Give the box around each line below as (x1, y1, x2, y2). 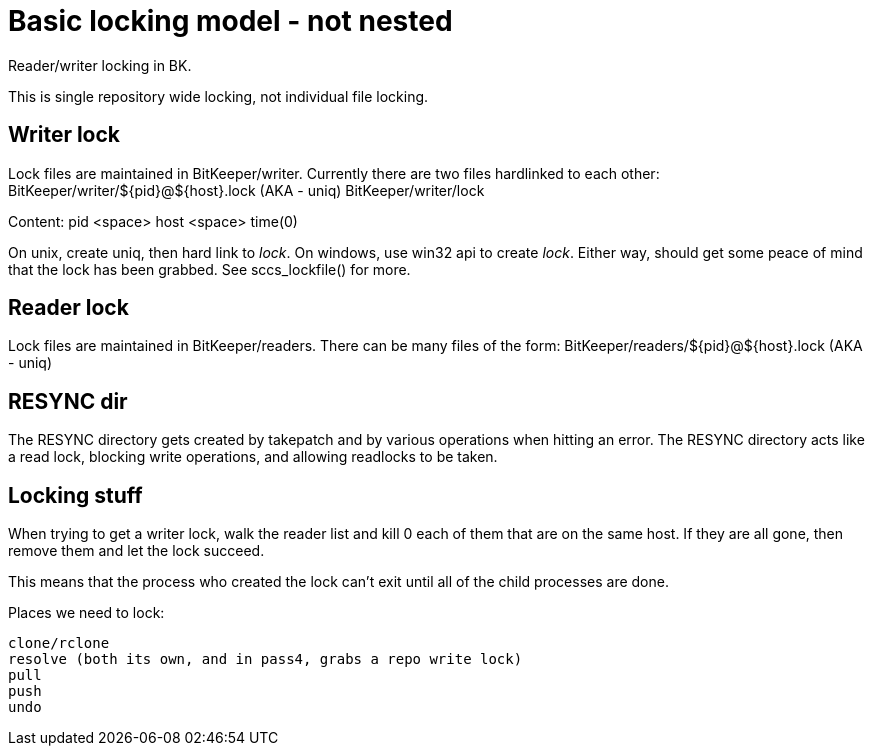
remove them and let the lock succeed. (8, 542, 265, 560)
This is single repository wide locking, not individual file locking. (8, 87, 429, 105)
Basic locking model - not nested (8, 4, 453, 38)
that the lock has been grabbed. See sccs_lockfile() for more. (8, 260, 411, 278)
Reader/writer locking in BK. (8, 56, 192, 74)
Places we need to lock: (8, 604, 165, 622)
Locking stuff (8, 482, 143, 508)
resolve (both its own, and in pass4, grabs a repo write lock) (8, 651, 523, 668)
